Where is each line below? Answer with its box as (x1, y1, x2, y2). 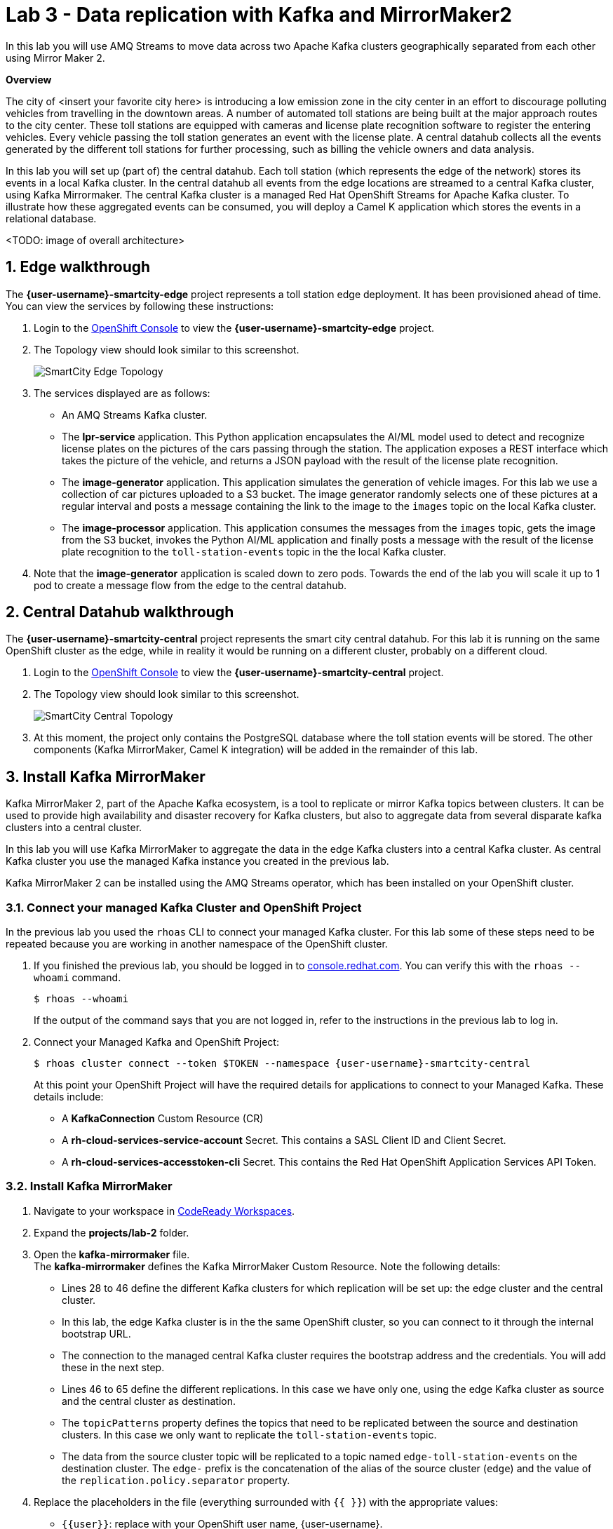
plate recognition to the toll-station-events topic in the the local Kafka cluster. (62, 545, 446, 558)
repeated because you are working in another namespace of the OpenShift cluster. (6, 938, 388, 950)
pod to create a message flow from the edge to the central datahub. (34, 579, 347, 591)
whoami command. (34, 971, 121, 984)
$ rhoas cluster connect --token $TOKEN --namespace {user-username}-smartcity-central (34, 1058, 531, 1070)
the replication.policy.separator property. (62, 1474, 290, 1486)
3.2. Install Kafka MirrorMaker (6, 1179, 173, 1194)
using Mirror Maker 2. (6, 51, 105, 64)
